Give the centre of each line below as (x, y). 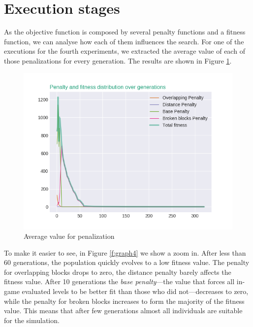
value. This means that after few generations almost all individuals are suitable (123, 311)
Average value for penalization (69, 236)
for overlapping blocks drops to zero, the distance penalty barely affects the (118, 272)
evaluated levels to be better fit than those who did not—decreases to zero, (135, 291)
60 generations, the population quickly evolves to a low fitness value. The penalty (127, 262)
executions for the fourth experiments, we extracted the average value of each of (125, 51)
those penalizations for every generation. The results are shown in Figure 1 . (118, 60)
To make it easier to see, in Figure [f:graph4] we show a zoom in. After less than (125, 252)
